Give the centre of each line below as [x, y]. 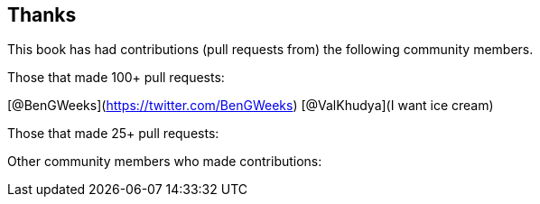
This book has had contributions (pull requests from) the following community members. [270, 50]
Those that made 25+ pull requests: [113, 134]
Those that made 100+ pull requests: [116, 78]
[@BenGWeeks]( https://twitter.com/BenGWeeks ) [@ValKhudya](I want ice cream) [251, 106]
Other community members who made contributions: [165, 162]
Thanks [42, 15]
